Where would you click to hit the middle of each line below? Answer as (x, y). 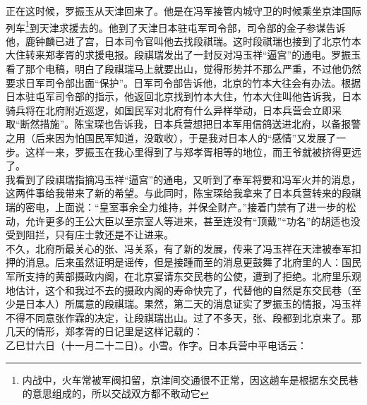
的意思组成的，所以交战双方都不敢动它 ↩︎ (115, 393)
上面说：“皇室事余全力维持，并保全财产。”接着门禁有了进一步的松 (205, 206)
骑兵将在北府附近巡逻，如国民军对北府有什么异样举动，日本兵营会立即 (169, 110)
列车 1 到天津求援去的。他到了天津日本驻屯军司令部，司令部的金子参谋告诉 (176, 26)
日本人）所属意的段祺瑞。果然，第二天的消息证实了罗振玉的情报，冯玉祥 (193, 304)
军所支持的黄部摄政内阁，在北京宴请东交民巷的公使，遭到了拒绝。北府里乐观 (183, 276)
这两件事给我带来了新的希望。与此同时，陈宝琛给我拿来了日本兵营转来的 (174, 193)
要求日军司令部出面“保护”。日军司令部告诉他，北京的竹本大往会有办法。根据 (183, 82)
